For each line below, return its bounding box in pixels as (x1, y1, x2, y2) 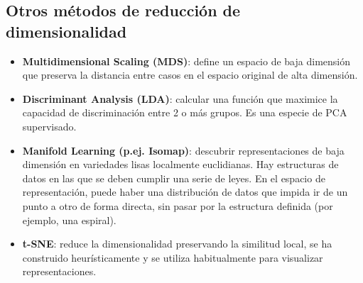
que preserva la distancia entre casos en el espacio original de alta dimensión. (22, 67, 358, 82)
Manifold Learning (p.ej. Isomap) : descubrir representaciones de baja (22, 143, 345, 157)
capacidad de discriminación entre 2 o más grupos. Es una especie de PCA (22, 105, 347, 120)
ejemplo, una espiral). (22, 212, 117, 227)
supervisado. (22, 118, 77, 133)
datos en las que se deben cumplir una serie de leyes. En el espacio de (22, 170, 325, 185)
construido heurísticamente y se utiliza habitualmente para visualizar (22, 250, 323, 265)
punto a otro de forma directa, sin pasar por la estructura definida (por (22, 198, 333, 213)
